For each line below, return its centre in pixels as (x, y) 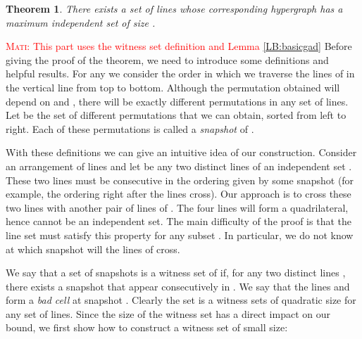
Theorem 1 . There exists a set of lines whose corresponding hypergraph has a (174, 8)
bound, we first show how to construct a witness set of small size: (147, 327)
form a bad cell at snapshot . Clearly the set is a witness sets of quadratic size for (181, 300)
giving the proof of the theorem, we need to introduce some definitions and (167, 59)
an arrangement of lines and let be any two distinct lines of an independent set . (179, 166)
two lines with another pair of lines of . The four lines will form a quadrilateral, (177, 207)
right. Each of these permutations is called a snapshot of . (130, 128)
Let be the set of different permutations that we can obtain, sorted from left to (176, 115)
